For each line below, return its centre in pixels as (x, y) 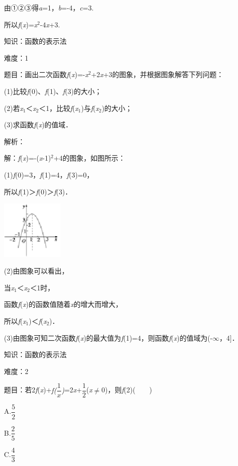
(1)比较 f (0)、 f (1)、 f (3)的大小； (53, 91)
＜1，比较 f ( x (59, 108)
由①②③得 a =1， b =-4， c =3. (49, 7)
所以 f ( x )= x (21, 24)
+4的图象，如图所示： (89, 158)
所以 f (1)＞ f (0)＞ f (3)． (38, 191)
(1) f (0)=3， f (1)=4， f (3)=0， (49, 174)
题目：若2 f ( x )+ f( (30, 390)
